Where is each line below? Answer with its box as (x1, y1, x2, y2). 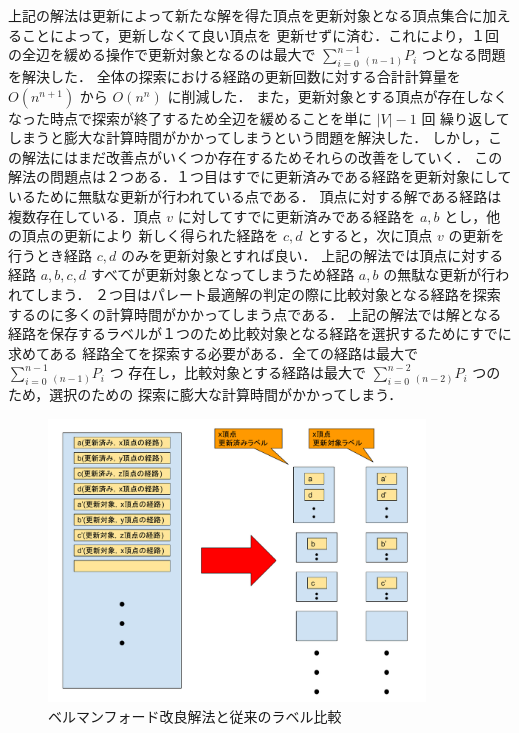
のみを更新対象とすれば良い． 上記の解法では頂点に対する (120, 244, 504, 265)
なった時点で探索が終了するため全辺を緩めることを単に (8, 107, 372, 128)
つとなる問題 (421, 44, 506, 65)
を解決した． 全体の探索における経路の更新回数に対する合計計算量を (8, 65, 461, 86)
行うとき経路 (8, 244, 92, 265)
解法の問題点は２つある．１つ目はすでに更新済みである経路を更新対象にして (8, 166, 512, 187)
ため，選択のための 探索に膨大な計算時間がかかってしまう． (8, 384, 403, 405)
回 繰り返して (421, 107, 510, 128)
